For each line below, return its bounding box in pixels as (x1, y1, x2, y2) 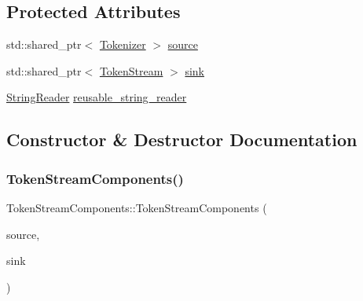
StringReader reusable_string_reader (6, 89, 187, 105)
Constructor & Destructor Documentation (6, 127, 357, 152)
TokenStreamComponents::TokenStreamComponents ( (6, 199, 267, 215)
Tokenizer (99, 36, 146, 53)
